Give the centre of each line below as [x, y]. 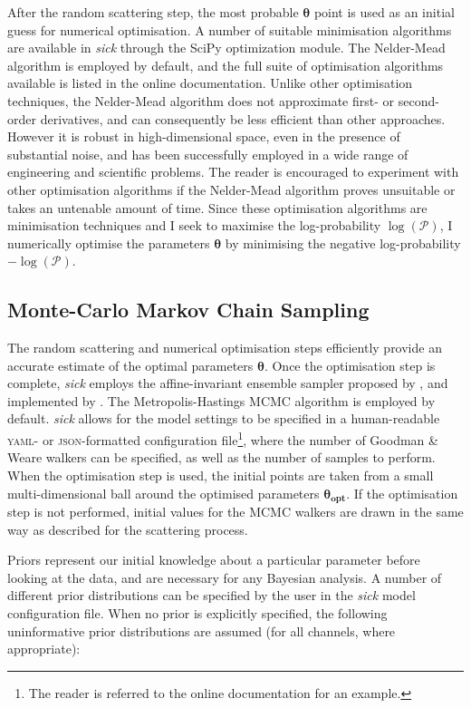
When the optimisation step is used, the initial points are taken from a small [221, 475]
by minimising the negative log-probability [343, 242]
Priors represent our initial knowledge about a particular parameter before [214, 560]
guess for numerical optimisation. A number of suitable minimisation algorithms [230, 29]
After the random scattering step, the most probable [153, 12]
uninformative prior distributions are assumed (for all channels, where [202, 630]
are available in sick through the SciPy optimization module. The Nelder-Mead [226, 48]
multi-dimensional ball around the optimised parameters [163, 493]
